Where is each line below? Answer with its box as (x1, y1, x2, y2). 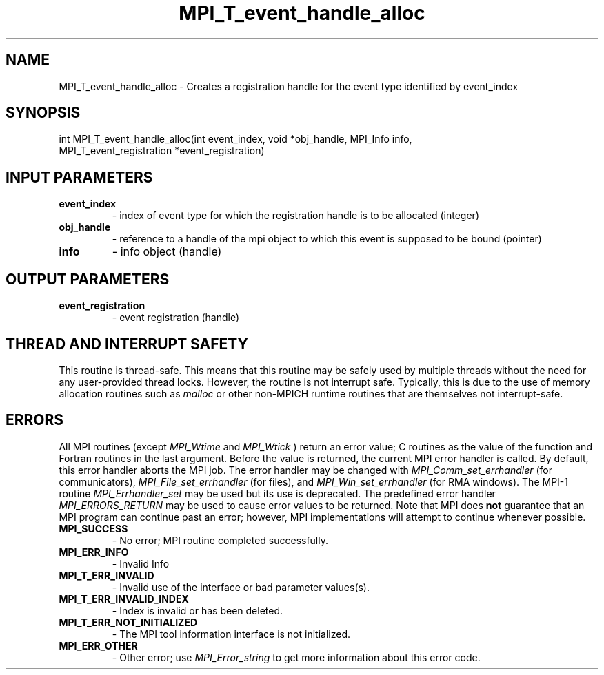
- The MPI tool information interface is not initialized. (112, 627, 350, 640)
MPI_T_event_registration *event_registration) (59, 145, 265, 157)
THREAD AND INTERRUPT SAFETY (6, 335, 248, 353)
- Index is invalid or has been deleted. (112, 604, 283, 616)
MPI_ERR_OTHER (59, 639, 138, 652)
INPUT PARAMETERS (6, 168, 153, 186)
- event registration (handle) (112, 311, 240, 324)
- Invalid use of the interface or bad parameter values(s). (112, 581, 370, 593)
